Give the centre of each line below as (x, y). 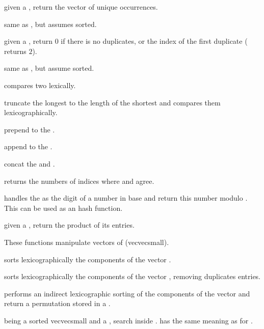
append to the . (28, 146)
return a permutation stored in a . (57, 303)
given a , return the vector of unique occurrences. (81, 7)
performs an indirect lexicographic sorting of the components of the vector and (127, 293)
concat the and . (30, 163)
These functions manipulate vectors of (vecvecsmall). (87, 242)
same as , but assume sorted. (49, 68)
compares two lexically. (40, 85)
